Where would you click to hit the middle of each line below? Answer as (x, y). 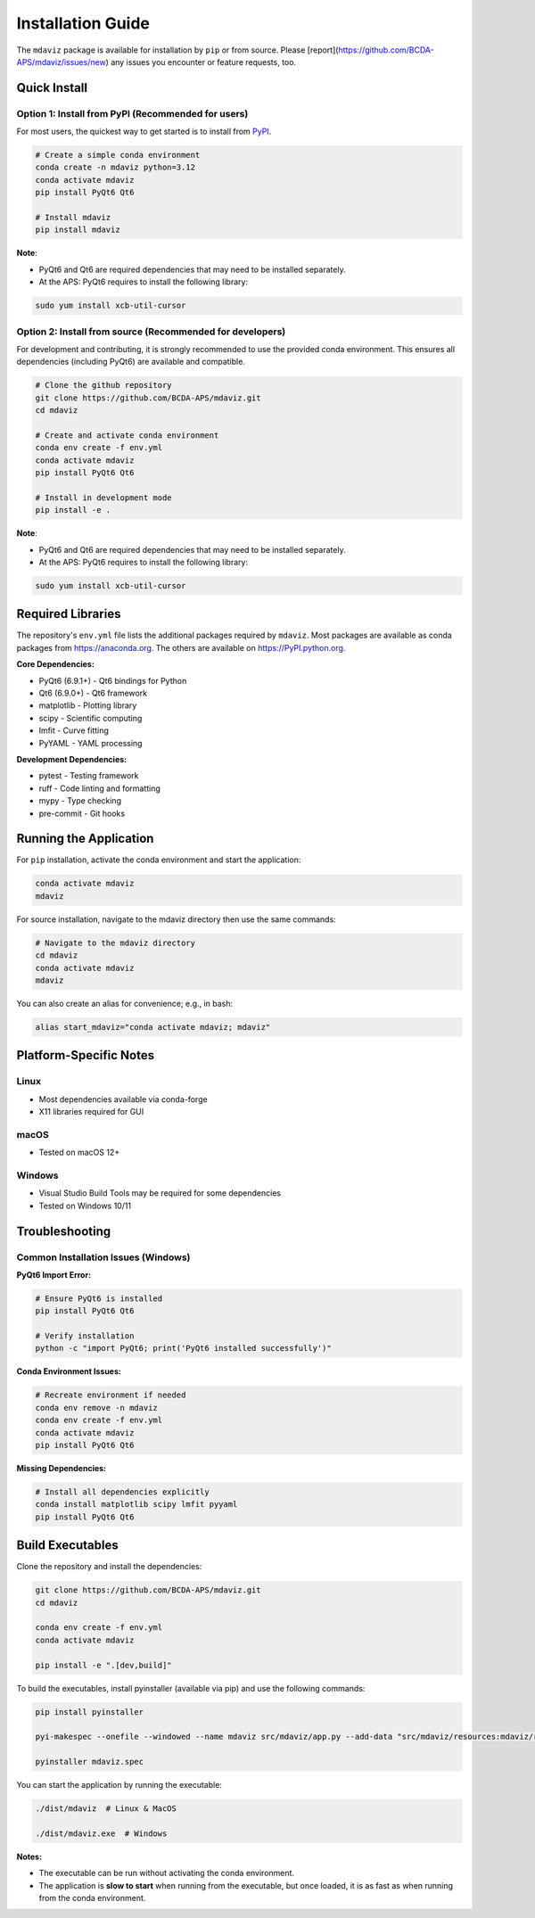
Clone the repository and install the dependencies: (109, 1567)
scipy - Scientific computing (91, 718)
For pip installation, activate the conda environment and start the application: (159, 860)
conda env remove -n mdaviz (96, 1408)
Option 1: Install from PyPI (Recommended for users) (132, 113)
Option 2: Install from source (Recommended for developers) (151, 332)
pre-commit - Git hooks (82, 813)
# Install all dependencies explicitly (122, 1492)
